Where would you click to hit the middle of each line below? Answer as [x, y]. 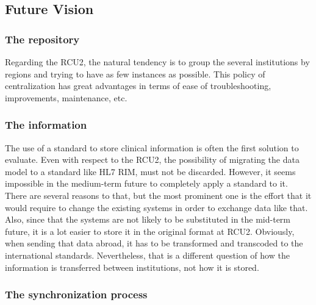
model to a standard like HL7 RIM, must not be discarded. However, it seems [150, 171]
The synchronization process [76, 294]
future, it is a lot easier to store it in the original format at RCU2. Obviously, [150, 231]
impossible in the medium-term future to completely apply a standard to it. [146, 183]
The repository [42, 39]
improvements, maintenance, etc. [66, 97]
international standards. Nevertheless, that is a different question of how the [147, 255]
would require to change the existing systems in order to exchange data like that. [156, 207]
